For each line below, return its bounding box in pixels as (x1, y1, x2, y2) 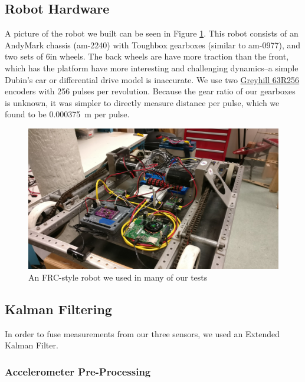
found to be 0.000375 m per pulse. (5, 108, 130, 120)
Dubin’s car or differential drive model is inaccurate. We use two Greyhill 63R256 (5, 73, 300, 85)
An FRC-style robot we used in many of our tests (28, 271, 208, 284)
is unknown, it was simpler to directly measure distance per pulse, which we (5, 96, 280, 108)
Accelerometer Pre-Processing (5, 364, 151, 378)
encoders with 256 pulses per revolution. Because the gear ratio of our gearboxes (5, 85, 296, 97)
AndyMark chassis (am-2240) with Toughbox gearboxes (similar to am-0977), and (5, 38, 301, 51)
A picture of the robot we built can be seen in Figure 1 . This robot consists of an (5, 27, 299, 39)
